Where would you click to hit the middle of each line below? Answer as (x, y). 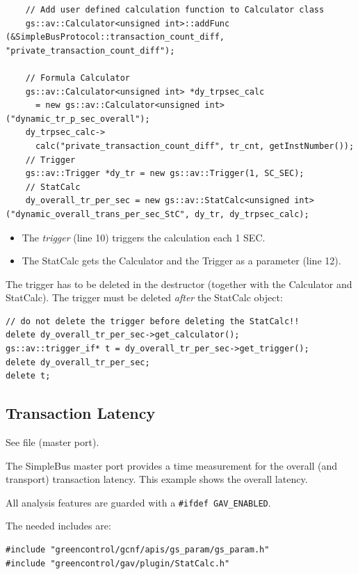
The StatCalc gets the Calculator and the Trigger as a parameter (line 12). (181, 261)
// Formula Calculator (78, 78)
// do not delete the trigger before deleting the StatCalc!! (153, 321)
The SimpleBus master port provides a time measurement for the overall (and (172, 465)
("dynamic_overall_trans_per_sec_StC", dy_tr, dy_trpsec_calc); (157, 214)
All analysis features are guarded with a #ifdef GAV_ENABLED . (138, 502)
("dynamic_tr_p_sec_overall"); (78, 119)
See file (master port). (52, 442)
